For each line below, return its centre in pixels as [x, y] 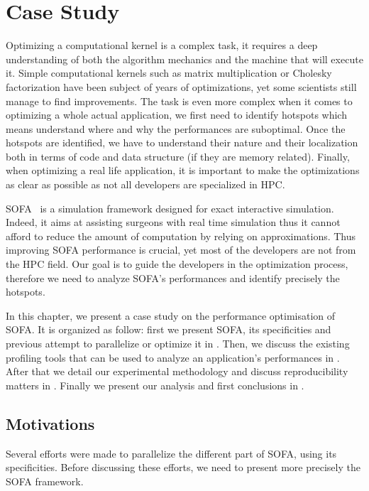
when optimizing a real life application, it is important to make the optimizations [183, 170]
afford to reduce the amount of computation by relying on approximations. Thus [181, 236]
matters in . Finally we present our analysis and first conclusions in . [155, 385]
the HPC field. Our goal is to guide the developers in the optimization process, [177, 264]
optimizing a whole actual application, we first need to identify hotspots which [176, 115]
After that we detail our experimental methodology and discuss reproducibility [177, 371]
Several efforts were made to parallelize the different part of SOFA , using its [171, 453]
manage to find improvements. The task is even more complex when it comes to [179, 101]
